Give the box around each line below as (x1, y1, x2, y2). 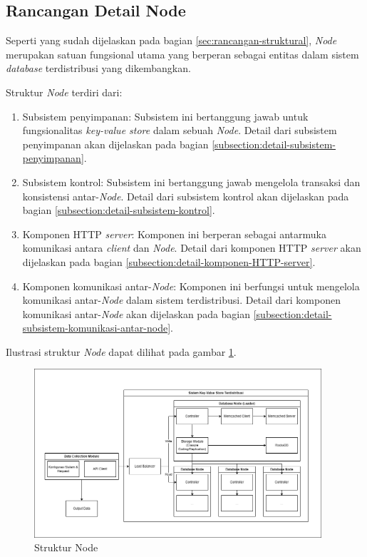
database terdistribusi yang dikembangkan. (6, 61, 191, 76)
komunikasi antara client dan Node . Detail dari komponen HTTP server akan (22, 240, 361, 255)
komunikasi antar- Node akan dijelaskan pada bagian (22, 306, 251, 321)
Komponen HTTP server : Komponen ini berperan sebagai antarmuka (22, 226, 326, 241)
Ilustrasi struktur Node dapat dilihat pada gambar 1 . (6, 344, 237, 359)
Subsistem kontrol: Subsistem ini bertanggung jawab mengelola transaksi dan (22, 174, 361, 189)
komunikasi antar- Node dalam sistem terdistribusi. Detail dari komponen (22, 292, 341, 307)
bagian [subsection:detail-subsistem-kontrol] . (22, 203, 215, 218)
